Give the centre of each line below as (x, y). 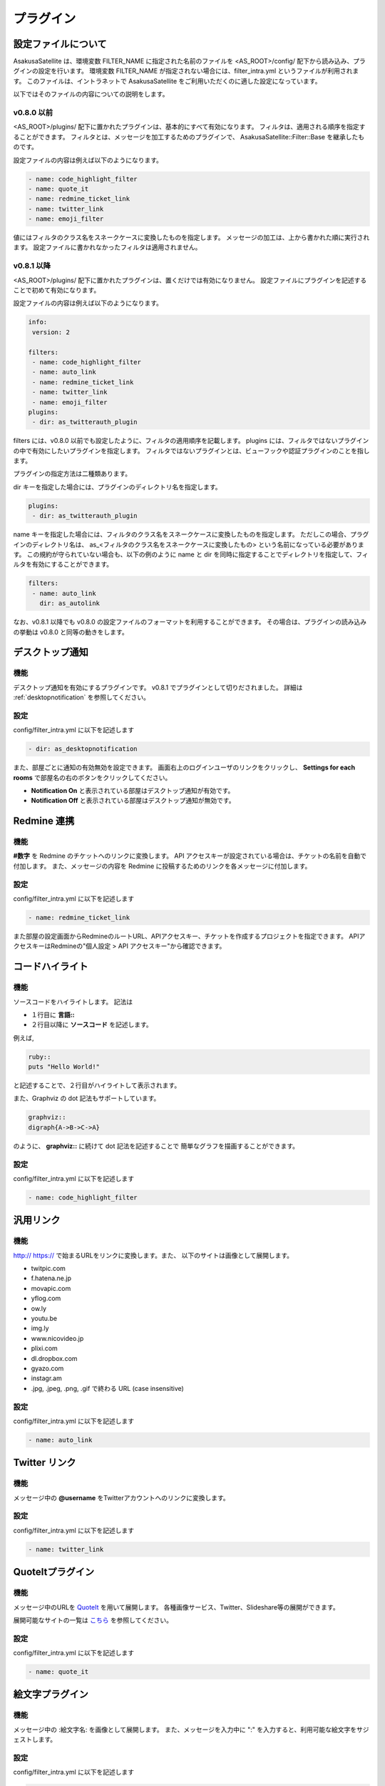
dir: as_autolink (70, 603)
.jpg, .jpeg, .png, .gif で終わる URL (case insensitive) (108, 1388)
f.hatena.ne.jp (51, 1278)
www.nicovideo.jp (57, 1338)
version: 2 (51, 332)
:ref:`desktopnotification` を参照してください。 (81, 697)
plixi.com (45, 1348)
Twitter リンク (45, 1463)
